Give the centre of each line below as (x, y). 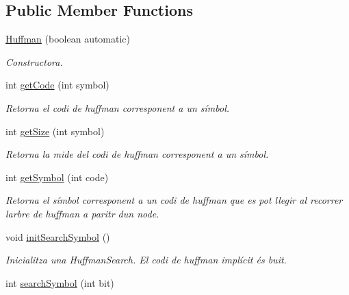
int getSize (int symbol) (55, 131)
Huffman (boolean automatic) (68, 39)
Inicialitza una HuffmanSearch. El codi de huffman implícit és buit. (146, 260)
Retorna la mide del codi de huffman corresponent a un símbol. (137, 154)
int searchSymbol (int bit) (60, 282)
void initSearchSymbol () (58, 236)
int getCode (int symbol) (57, 85)
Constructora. (34, 61)
